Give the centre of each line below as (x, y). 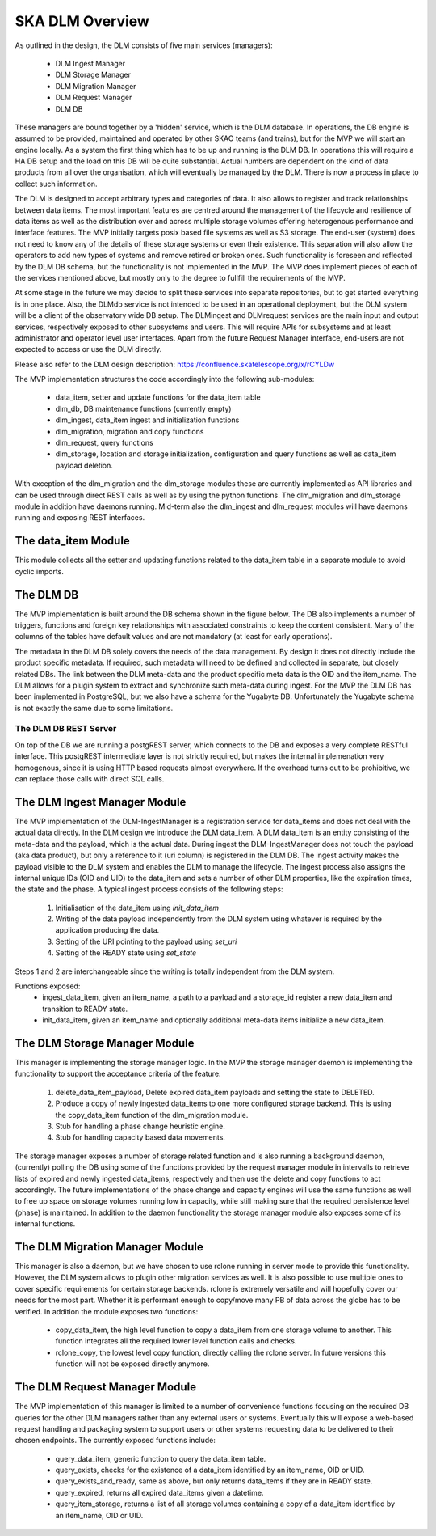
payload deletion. (84, 465)
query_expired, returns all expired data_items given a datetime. (159, 1492)
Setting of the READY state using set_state (126, 953)
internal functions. (45, 1224)
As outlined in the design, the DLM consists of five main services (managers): (144, 45)
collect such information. (56, 184)
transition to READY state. (85, 1009)
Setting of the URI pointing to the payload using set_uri (146, 941)
